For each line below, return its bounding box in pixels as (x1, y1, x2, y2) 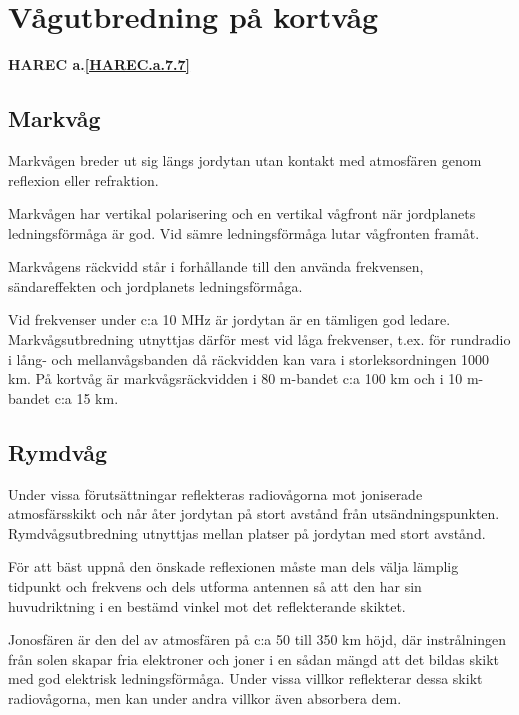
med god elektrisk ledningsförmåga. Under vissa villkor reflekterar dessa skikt (8, 668, 483, 689)
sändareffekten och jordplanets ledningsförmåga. (8, 275, 303, 296)
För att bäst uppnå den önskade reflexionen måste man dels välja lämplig (8, 556, 459, 577)
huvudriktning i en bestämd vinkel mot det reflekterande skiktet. (8, 595, 406, 616)
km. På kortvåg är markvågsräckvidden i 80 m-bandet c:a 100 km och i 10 (8, 368, 463, 389)
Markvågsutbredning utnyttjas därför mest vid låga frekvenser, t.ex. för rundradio (8, 329, 511, 350)
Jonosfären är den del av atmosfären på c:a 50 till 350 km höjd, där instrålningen (8, 629, 507, 650)
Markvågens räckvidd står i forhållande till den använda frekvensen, (8, 256, 424, 277)
